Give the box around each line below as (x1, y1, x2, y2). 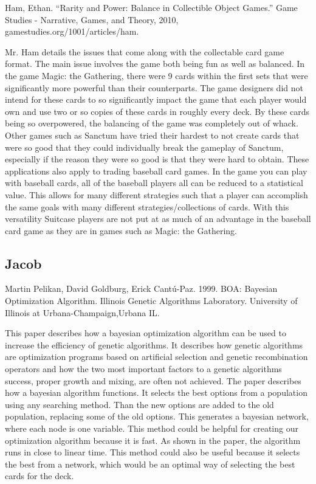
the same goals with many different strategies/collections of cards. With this (5, 200, 289, 213)
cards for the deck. (5, 469, 74, 482)
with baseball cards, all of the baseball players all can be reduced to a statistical (5, 176, 303, 189)
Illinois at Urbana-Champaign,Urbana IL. (5, 306, 160, 319)
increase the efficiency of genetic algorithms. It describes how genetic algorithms (5, 338, 303, 351)
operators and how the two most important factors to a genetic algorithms (5, 362, 282, 375)
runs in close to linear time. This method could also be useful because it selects (5, 446, 300, 458)
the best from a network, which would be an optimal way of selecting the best (5, 457, 295, 470)
